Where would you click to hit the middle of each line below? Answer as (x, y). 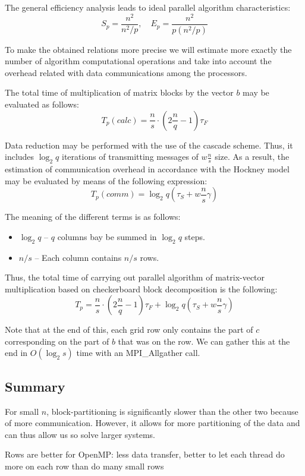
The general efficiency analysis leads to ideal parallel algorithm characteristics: (148, 7)
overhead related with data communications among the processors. (126, 72)
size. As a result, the (252, 157)
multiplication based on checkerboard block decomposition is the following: (141, 289)
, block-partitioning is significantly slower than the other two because (172, 411)
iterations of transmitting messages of (130, 157)
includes (20, 157)
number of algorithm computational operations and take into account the (138, 61)
